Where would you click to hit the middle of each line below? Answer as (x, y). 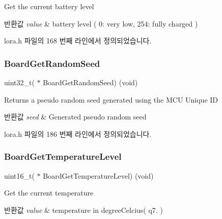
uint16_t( (19, 175)
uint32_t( (19, 82)
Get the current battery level (49, 6)
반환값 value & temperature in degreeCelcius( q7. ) (84, 210)
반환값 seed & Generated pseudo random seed (75, 117)
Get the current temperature (49, 193)
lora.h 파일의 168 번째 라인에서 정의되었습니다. (78, 41)
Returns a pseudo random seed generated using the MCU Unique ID (111, 99)
